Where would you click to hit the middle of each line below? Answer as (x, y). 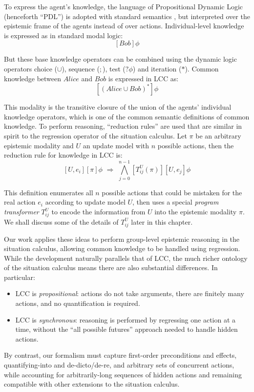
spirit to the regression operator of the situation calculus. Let (95, 135)
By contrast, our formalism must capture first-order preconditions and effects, (120, 355)
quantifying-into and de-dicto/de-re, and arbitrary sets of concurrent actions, (119, 365)
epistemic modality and (39, 145)
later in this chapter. (162, 221)
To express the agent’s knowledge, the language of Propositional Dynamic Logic (124, 6)
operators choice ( (31, 68)
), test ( (114, 68)
